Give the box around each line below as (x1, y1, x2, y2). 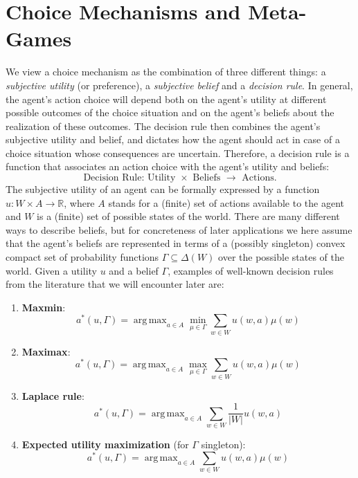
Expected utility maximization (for (21, 437, 189, 452)
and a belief (109, 263, 159, 277)
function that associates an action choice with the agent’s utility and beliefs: (6, 159, 330, 174)
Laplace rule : (21, 388, 84, 403)
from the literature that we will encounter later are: (6, 277, 224, 291)
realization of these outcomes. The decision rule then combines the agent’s (6, 118, 321, 133)
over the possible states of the (218, 250, 344, 264)
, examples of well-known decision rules (168, 263, 334, 277)
